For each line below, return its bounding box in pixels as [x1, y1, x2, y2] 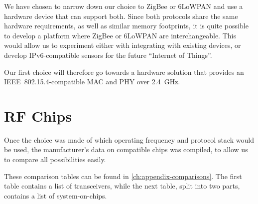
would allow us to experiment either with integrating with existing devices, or [4, 40, 241, 50]
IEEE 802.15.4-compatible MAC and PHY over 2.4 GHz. [4, 76, 180, 87]
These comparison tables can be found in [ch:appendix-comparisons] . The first [4, 171, 242, 181]
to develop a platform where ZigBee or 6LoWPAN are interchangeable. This [4, 30, 236, 40]
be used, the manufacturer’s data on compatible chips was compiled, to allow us [4, 144, 248, 155]
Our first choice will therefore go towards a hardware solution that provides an [4, 66, 244, 77]
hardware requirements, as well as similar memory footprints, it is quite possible [4, 20, 249, 31]
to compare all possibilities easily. [4, 154, 106, 165]
